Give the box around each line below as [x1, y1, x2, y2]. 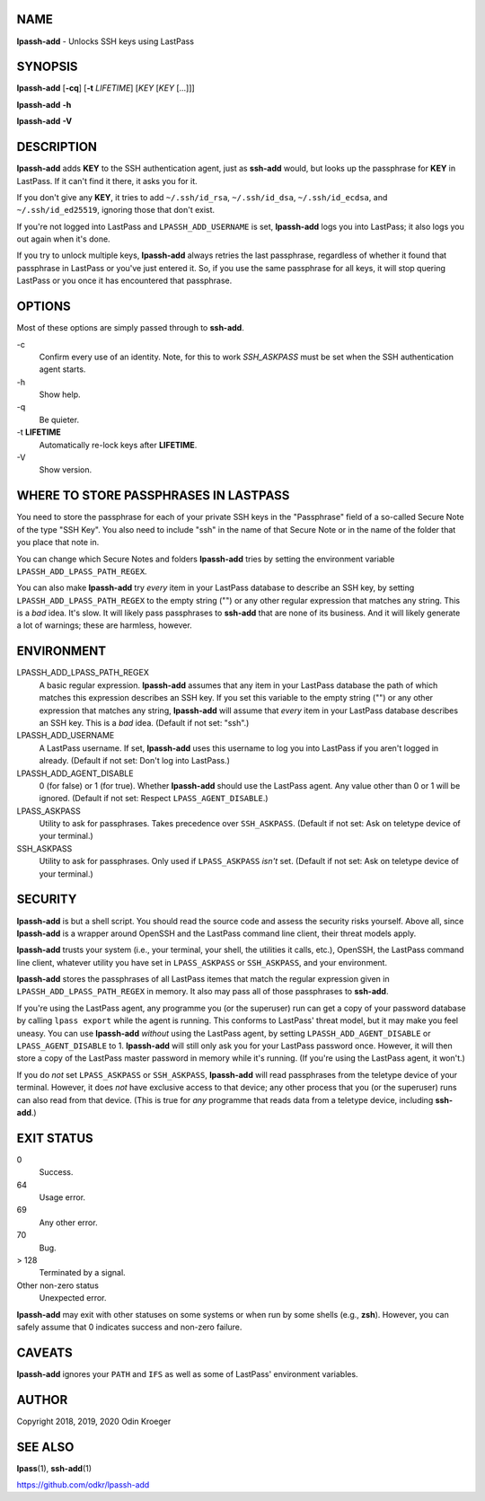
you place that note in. [16, 537, 100, 548]
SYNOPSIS [16, 59, 78, 75]
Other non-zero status [16, 1280, 99, 1291]
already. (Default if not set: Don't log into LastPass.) [39, 755, 231, 766]
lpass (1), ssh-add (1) [16, 1462, 93, 1473]
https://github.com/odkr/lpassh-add [16, 1479, 150, 1490]
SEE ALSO [16, 1439, 75, 1454]
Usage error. [39, 1192, 85, 1203]
